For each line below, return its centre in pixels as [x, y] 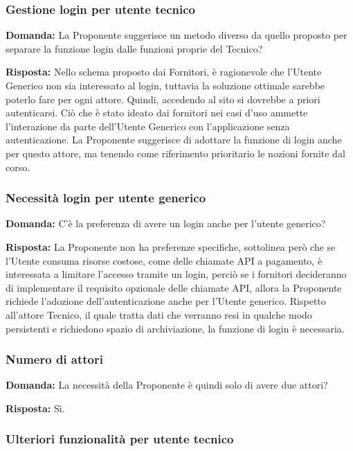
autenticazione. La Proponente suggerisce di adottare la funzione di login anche [174, 140]
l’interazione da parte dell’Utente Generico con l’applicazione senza [148, 126]
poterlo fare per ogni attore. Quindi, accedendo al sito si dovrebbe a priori [163, 99]
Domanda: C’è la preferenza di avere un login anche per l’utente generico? [166, 223]
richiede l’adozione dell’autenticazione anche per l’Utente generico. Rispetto [166, 301]
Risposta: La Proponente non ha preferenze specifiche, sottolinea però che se [171, 246]
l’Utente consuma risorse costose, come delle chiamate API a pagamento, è [164, 260]
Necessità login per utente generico [106, 198]
